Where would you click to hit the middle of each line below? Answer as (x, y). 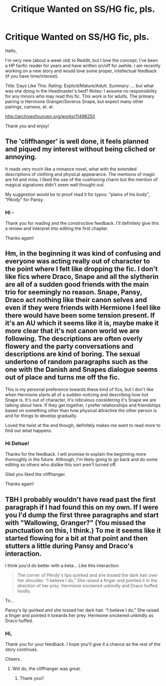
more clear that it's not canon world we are (72, 331)
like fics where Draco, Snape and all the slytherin (82, 277)
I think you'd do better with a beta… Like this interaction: (62, 565)
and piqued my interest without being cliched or (80, 149)
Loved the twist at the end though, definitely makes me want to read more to (83, 425)
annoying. (21, 157)
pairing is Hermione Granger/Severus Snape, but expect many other (74, 101)
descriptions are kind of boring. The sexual (73, 354)
